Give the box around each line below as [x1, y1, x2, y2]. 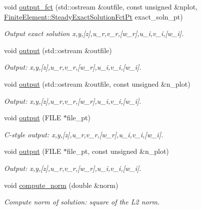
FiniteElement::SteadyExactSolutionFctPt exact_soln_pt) [4, 11, 183, 22]
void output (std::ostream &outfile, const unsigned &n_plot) [4, 78, 190, 89]
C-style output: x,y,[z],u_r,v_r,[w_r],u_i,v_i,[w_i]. [4, 129, 163, 139]
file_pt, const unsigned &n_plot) [66, 146, 169, 156]
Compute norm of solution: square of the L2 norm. [4, 196, 160, 207]
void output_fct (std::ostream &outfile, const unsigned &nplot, [4, 2, 197, 12]
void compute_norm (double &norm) [4, 179, 118, 190]
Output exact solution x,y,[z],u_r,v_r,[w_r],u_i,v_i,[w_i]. [4, 28, 184, 39]
